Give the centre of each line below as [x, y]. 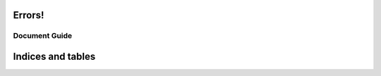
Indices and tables [54, 57]
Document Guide [43, 36]
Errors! [29, 15]
